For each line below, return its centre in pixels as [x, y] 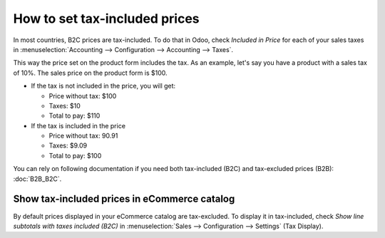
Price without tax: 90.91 [83, 136]
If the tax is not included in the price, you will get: [103, 86]
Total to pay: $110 [75, 116]
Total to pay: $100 [75, 155]
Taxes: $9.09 [68, 145]
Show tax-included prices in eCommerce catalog [124, 199]
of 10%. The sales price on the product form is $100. [90, 73]
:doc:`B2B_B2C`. [37, 179]
